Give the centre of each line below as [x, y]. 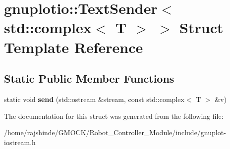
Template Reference [74, 47]
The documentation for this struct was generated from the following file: [114, 116]
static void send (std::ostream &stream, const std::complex [94, 99]
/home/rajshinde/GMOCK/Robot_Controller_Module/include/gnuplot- [115, 132]
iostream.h [20, 142]
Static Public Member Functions [89, 78]
